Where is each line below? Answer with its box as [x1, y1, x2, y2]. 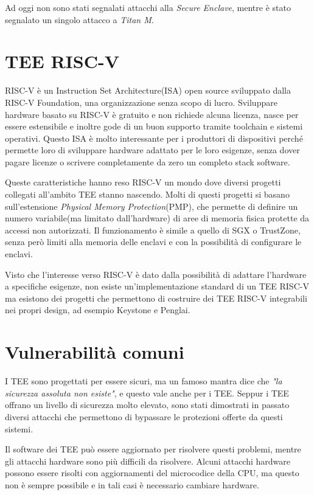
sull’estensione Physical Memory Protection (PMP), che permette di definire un [5, 199, 298, 212]
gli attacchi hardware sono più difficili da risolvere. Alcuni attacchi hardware [5, 454, 291, 467]
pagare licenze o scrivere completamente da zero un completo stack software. [5, 155, 290, 168]
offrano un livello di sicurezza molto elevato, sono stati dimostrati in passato [5, 398, 290, 411]
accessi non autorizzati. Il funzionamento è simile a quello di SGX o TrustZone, [5, 223, 301, 236]
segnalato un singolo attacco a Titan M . [5, 13, 154, 26]
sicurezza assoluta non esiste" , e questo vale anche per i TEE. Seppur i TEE [5, 386, 289, 399]
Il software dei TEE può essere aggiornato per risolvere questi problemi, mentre [5, 443, 301, 455]
